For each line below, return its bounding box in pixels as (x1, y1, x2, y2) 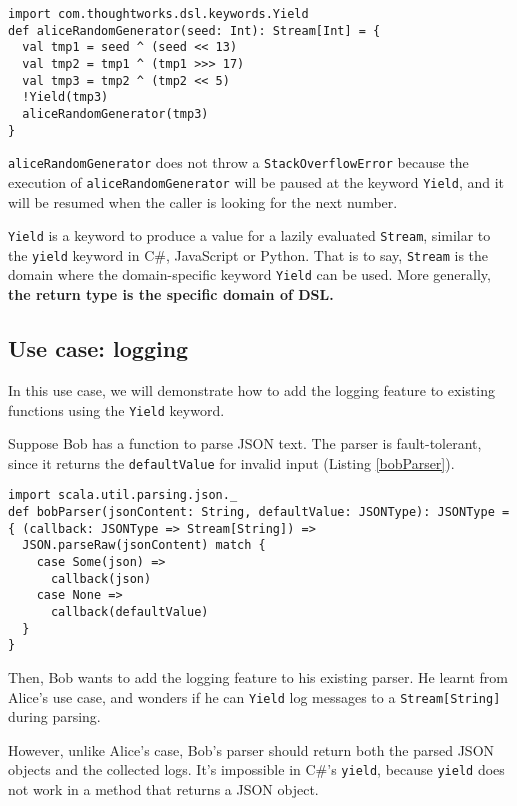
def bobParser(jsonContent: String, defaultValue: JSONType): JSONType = (8, 505, 510, 520)
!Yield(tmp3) (22, 90, 109, 105)
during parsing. (8, 706, 101, 727)
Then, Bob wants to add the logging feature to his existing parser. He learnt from (8, 666, 509, 687)
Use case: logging (8, 333, 189, 364)
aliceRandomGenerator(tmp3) (22, 106, 209, 121)
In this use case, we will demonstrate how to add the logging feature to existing (8, 379, 495, 400)
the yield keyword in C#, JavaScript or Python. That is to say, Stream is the (8, 244, 489, 265)
